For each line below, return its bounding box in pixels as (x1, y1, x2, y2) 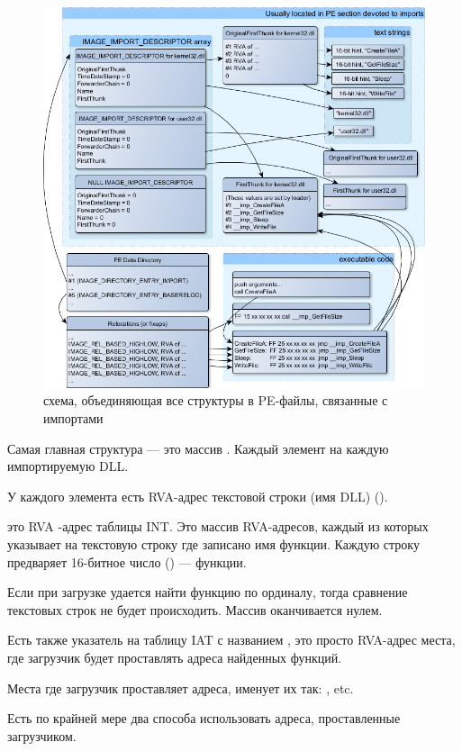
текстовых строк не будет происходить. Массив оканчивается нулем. (7, 600, 383, 619)
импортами (43, 409, 104, 428)
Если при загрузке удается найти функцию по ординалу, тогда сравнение (7, 583, 408, 602)
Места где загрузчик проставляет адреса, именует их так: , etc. (7, 678, 354, 697)
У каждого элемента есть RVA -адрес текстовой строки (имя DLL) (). (7, 486, 388, 505)
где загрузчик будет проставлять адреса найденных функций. (7, 648, 342, 667)
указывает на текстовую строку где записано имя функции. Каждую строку (7, 535, 420, 554)
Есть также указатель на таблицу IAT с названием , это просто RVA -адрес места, (7, 630, 456, 649)
